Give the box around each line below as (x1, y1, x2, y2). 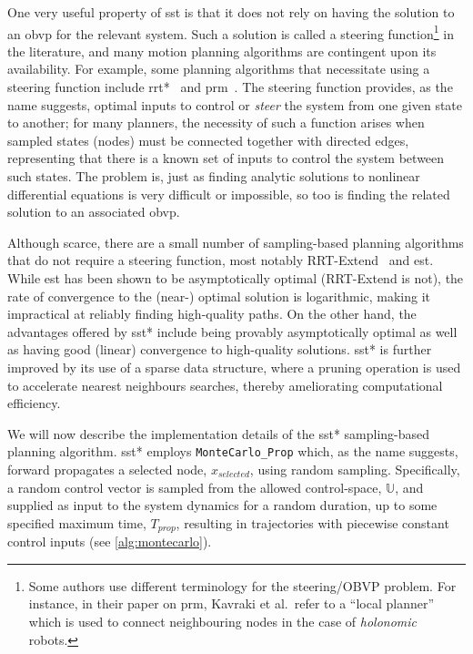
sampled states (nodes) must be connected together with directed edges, (7, 130, 409, 149)
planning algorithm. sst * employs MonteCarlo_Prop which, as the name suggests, (7, 442, 458, 461)
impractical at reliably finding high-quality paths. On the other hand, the (7, 304, 417, 323)
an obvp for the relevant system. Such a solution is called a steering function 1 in (7, 21, 454, 43)
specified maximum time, (7, 513, 146, 532)
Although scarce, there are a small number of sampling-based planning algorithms (7, 232, 464, 251)
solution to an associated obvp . (7, 202, 180, 221)
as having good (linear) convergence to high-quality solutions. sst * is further (7, 340, 432, 359)
